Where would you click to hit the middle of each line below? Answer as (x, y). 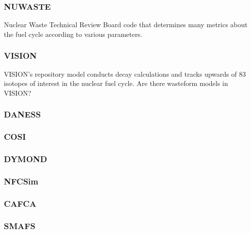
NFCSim (21, 181)
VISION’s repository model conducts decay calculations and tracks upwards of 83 (125, 74)
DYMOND (26, 159)
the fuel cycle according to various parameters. (73, 34)
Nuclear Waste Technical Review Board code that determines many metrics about (126, 25)
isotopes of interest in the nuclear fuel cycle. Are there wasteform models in (116, 83)
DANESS (23, 114)
